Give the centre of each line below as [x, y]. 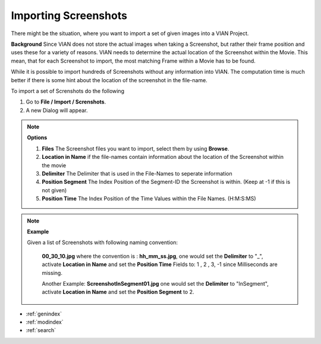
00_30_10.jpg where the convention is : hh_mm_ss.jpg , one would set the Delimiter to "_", [152, 256]
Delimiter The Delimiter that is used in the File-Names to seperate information [137, 174]
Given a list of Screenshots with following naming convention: [103, 243]
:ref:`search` [41, 330]
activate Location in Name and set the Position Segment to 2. [118, 292]
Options [37, 137]
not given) [54, 190]
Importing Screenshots [69, 15]
